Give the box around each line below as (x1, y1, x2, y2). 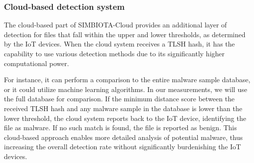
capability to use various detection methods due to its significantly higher (4, 48, 225, 58)
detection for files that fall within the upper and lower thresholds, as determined (4, 29, 246, 39)
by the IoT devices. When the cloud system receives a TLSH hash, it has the (4, 39, 235, 49)
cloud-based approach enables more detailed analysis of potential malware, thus (4, 132, 243, 142)
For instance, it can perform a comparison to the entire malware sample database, (4, 74, 251, 85)
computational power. (4, 58, 69, 68)
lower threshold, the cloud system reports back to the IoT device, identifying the (4, 113, 246, 123)
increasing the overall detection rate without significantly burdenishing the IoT (4, 141, 241, 152)
